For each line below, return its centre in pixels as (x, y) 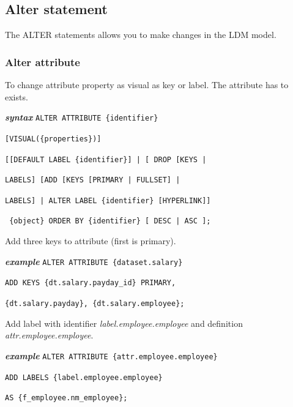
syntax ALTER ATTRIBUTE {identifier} (82, 117)
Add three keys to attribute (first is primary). (91, 241)
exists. (17, 96)
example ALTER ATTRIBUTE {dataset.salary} (94, 261)
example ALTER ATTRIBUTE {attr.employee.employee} (111, 355)
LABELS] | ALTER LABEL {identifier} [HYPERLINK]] (108, 200)
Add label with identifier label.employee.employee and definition (124, 323)
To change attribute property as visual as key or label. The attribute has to (147, 85)
